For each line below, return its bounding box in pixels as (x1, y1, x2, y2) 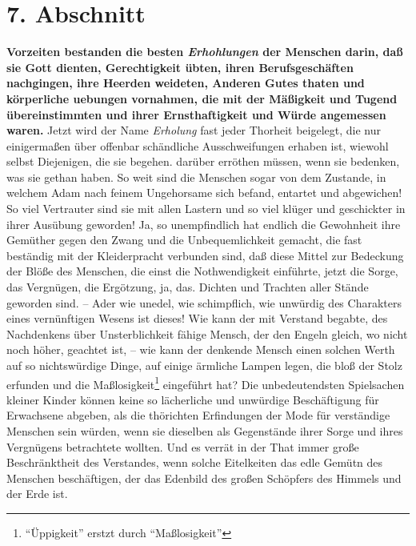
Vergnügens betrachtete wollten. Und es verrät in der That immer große (6, 438, 359, 455)
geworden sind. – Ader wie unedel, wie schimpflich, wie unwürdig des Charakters (6, 294, 402, 311)
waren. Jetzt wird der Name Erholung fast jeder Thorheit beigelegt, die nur (6, 122, 381, 139)
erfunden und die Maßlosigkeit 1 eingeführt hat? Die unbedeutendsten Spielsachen (6, 373, 405, 392)
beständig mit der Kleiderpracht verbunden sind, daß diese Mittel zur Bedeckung (6, 247, 404, 263)
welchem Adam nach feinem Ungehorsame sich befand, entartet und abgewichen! (6, 184, 402, 201)
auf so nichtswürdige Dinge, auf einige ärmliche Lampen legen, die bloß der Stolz (6, 357, 402, 373)
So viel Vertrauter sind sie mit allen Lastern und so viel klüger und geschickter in (6, 200, 406, 217)
